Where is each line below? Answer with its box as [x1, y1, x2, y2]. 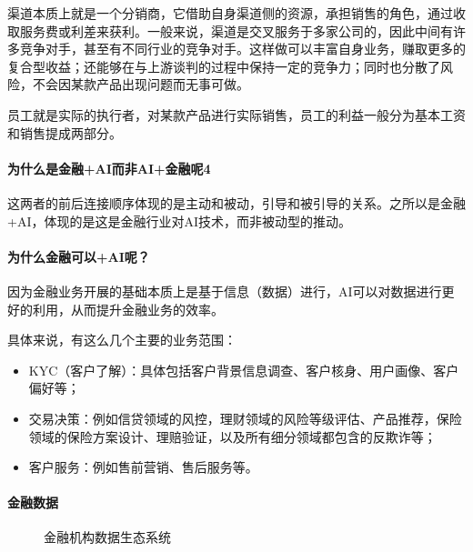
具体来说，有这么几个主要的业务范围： [7, 330, 236, 349]
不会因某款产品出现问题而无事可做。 [32, 75, 249, 94]
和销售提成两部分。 [7, 123, 122, 142]
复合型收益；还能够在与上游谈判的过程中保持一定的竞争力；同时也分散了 [7, 56, 440, 75]
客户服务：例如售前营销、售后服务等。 [28, 457, 258, 477]
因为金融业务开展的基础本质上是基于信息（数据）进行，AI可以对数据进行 [7, 281, 442, 300]
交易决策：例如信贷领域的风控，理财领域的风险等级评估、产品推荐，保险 [28, 408, 462, 427]
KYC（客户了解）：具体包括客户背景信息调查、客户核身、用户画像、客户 [28, 360, 459, 379]
